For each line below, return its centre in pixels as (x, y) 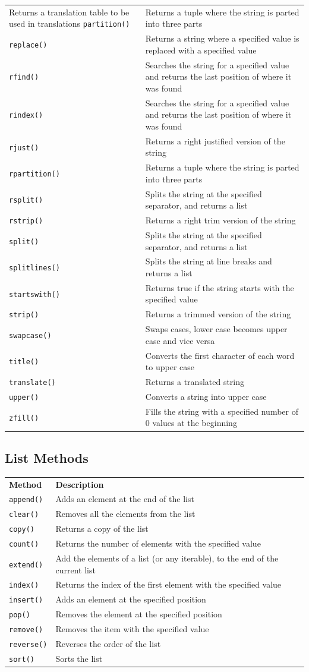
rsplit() (26, 201)
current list (75, 570)
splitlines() (34, 268)
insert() (26, 600)
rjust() (24, 148)
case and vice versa (180, 340)
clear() (24, 515)
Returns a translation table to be (69, 12)
